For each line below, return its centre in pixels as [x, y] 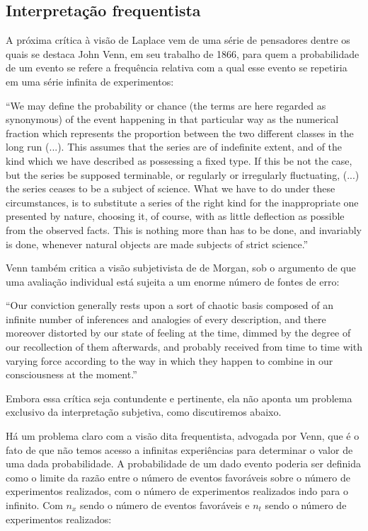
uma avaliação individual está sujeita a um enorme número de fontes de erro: [173, 281]
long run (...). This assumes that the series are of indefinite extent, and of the [174, 147]
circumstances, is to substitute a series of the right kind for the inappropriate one [182, 202]
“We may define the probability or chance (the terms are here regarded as [166, 105]
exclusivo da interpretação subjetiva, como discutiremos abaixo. [144, 412]
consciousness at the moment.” [71, 374]
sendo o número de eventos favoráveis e [165, 505]
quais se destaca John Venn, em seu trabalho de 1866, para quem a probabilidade [183, 53]
